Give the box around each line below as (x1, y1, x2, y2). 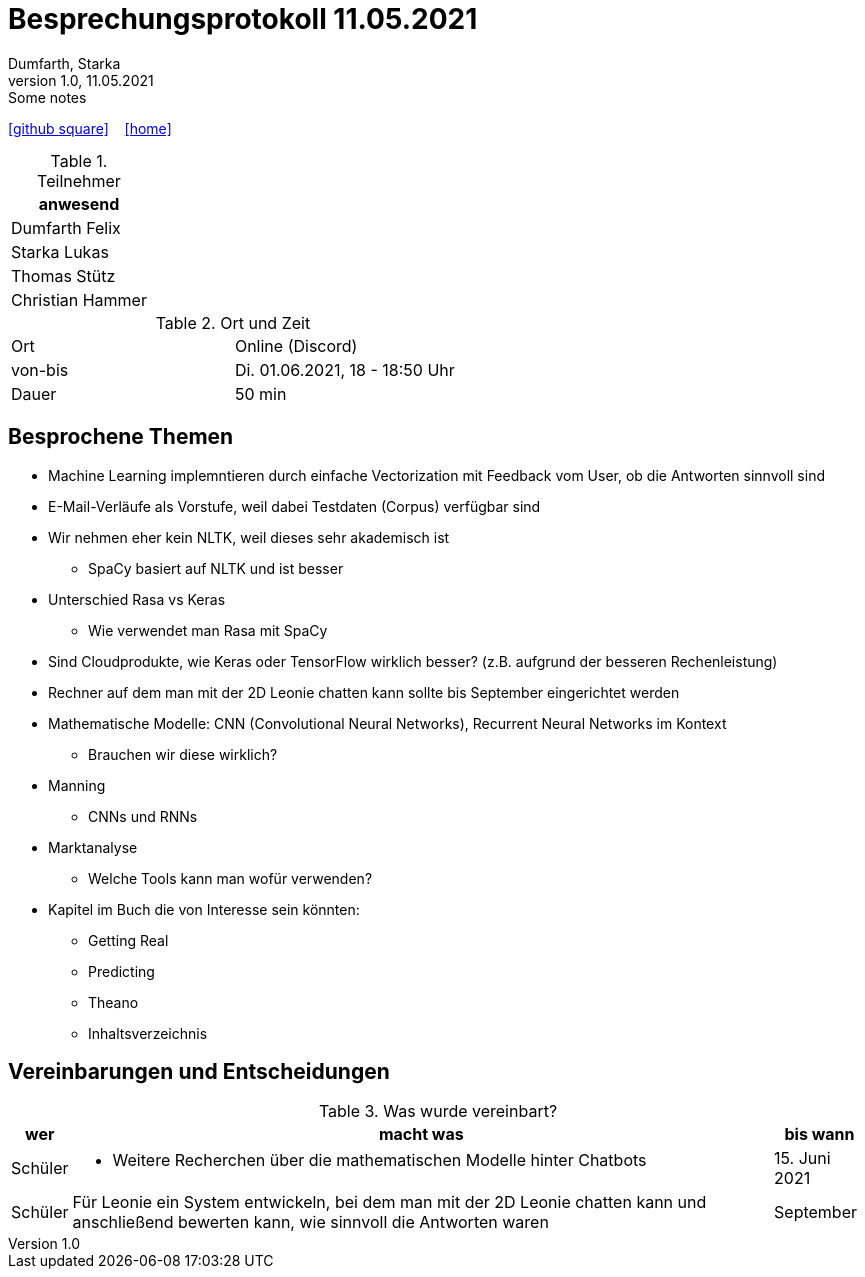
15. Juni (774, 1148, 831, 1169)
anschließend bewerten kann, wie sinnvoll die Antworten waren (72, 1212, 549, 1233)
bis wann (784, 1124, 855, 1145)
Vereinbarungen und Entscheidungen (8, 1059, 390, 1085)
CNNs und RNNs (88, 807, 198, 825)
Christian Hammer (11, 289, 147, 310)
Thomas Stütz (11, 265, 116, 286)
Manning (48, 776, 106, 794)
